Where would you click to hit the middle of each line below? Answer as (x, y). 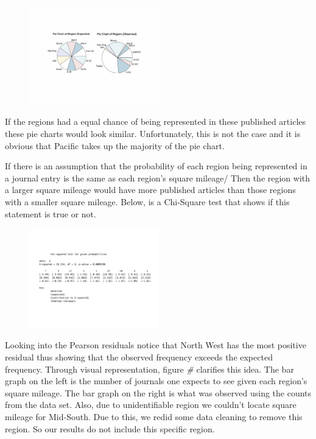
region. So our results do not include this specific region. (110, 428)
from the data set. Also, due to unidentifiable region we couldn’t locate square (151, 405)
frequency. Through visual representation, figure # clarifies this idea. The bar (149, 369)
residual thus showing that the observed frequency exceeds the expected (139, 357)
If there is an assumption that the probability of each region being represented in (156, 166)
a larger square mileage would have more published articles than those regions (150, 190)
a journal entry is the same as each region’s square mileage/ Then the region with (158, 177)
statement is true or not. (51, 213)
